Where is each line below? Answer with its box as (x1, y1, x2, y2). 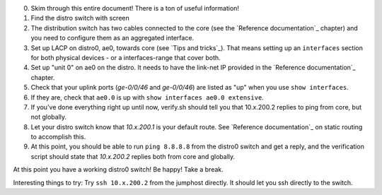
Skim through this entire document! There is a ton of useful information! (30, 4, 240, 12)
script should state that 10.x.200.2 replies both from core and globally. (30, 152, 236, 160)
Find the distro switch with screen (30, 14, 130, 23)
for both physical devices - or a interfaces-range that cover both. (30, 53, 221, 61)
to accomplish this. (30, 133, 86, 141)
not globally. (30, 113, 67, 122)
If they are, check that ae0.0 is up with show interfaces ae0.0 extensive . (30, 93, 265, 102)
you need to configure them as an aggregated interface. (30, 34, 195, 42)
